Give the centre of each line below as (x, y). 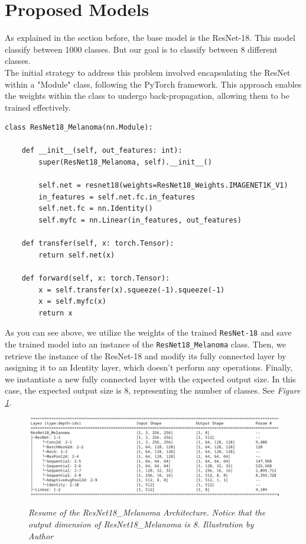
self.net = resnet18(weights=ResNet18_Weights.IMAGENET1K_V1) (163, 186)
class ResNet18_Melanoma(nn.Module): (79, 128)
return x (56, 313)
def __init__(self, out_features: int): (102, 151)
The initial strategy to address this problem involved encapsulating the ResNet (148, 72)
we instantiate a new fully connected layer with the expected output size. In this (150, 379)
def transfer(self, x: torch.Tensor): (98, 244)
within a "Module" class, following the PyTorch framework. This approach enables (153, 84)
